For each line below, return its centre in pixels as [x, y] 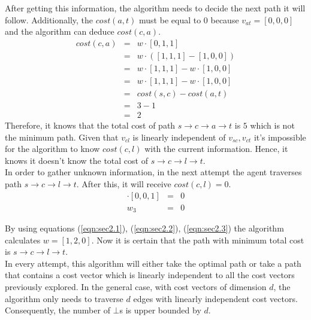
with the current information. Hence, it [216, 149]
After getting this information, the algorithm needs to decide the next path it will [155, 8]
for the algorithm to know [52, 149]
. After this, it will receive [124, 183]
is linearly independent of [179, 137]
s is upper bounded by [160, 310]
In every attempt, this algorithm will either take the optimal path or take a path [153, 263]
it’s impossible [280, 137]
